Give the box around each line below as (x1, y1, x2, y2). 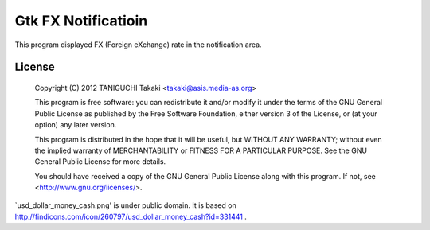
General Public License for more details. (34, 157, 166, 166)
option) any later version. (34, 120, 117, 130)
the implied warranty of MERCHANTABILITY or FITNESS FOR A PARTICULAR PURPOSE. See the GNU (34, 146, 368, 155)
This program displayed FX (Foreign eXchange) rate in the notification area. (14, 40, 262, 49)
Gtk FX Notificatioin (14, 12, 148, 29)
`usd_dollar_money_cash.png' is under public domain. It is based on (14, 201, 236, 210)
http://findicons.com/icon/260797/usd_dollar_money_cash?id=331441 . (14, 212, 247, 221)
